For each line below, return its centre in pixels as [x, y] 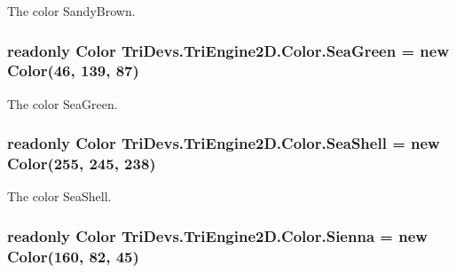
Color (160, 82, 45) [73, 256]
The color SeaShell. [59, 196]
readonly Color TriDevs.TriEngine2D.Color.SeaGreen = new [228, 50]
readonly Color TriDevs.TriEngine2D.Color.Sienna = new [217, 235]
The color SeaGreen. [63, 103]
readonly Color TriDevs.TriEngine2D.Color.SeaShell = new [224, 143]
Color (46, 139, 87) [73, 70]
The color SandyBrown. [71, 11]
